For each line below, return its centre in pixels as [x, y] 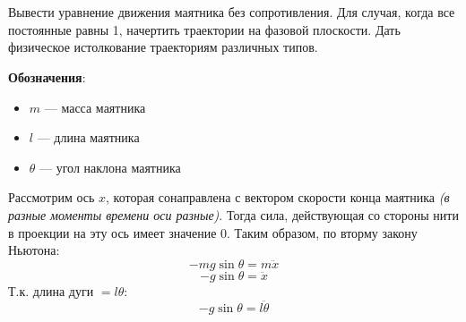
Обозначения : [47, 76]
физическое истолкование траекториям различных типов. [163, 47]
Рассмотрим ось [52, 197]
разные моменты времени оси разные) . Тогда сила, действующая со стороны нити [233, 214]
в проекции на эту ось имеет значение [112, 232]
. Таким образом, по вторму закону [322, 232]
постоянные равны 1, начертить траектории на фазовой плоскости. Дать [204, 29]
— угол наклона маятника [110, 167]
